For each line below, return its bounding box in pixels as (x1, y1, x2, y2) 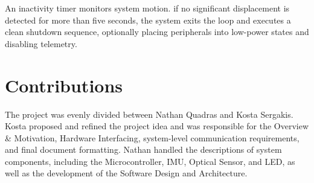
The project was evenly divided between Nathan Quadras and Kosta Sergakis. (5, 108, 293, 120)
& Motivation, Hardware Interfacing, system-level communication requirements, (5, 131, 300, 144)
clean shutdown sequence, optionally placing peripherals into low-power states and (5, 25, 309, 38)
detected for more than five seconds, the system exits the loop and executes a (5, 13, 291, 26)
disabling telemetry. (5, 37, 77, 50)
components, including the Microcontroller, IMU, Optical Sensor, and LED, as (5, 155, 295, 167)
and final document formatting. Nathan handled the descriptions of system (5, 143, 282, 156)
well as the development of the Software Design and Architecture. (5, 167, 248, 179)
